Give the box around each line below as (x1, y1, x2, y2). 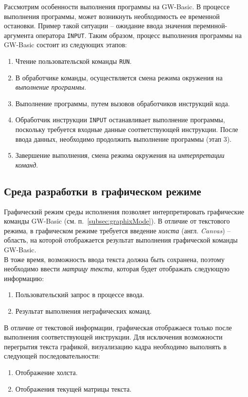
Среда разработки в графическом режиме (4, 183, 201, 198)
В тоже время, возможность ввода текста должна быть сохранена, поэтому (4, 254, 225, 264)
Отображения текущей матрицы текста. (15, 383, 132, 394)
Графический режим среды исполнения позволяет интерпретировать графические (4, 206, 245, 216)
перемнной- (193, 20, 228, 31)
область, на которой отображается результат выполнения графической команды (4, 235, 238, 245)
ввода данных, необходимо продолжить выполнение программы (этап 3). (15, 133, 232, 144)
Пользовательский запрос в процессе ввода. (15, 289, 144, 300)
